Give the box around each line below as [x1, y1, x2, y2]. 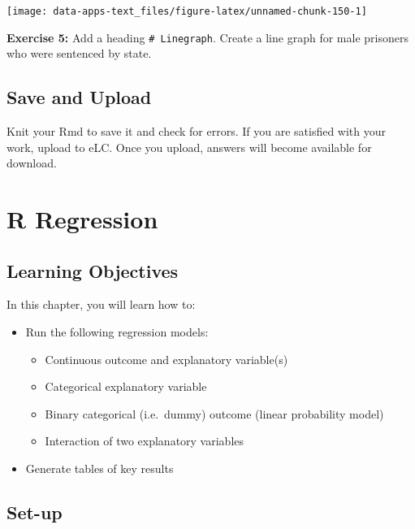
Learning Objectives [6, 258, 179, 283]
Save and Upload [6, 85, 152, 110]
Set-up [6, 500, 63, 525]
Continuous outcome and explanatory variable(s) [45, 350, 288, 367]
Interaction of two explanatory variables [45, 432, 244, 449]
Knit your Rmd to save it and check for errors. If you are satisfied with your [6, 123, 387, 140]
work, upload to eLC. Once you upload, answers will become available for [6, 138, 372, 155]
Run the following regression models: [25, 323, 209, 340]
